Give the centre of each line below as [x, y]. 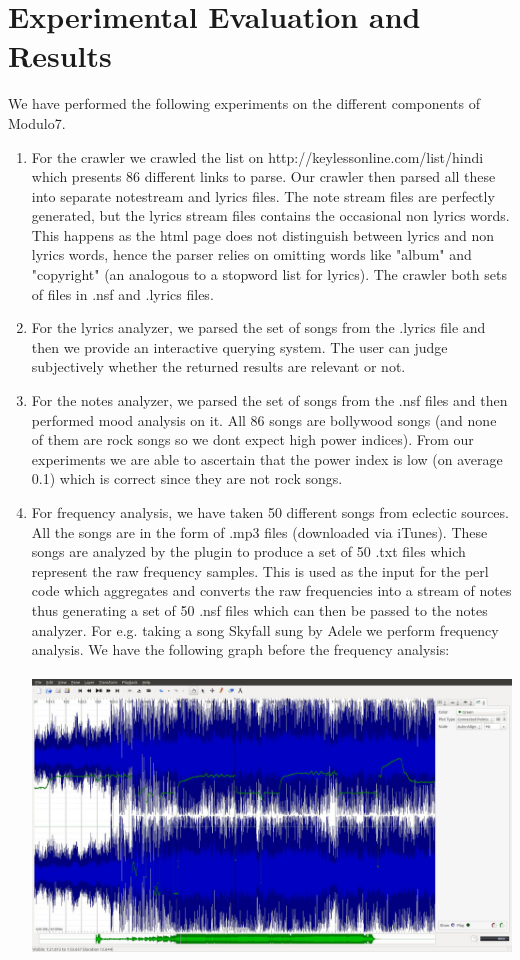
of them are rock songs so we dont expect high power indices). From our [252, 439]
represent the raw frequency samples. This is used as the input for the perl [260, 570]
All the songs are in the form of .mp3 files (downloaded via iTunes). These [259, 531]
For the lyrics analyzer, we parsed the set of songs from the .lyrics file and [258, 327]
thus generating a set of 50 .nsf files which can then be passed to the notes [259, 609]
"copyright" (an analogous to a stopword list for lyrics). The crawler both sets [269, 274]
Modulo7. [37, 122]
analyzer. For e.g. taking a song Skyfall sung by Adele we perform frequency [265, 629]
